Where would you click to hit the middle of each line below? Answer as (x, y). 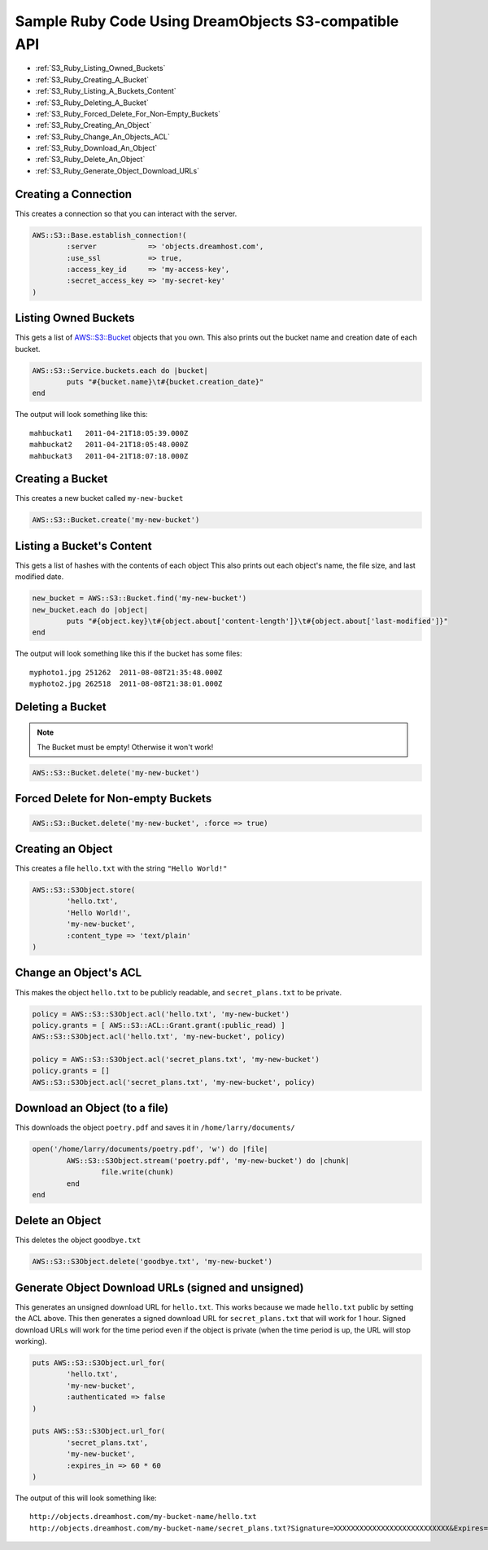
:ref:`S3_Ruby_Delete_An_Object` (90, 160)
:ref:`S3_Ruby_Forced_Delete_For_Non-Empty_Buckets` (128, 113)
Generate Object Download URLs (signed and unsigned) (159, 1287)
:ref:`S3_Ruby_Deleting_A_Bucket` (92, 103)
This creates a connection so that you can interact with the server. (126, 213)
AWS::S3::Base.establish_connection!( (109, 235)
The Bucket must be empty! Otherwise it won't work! (125, 747)
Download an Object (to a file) (92, 1108)
